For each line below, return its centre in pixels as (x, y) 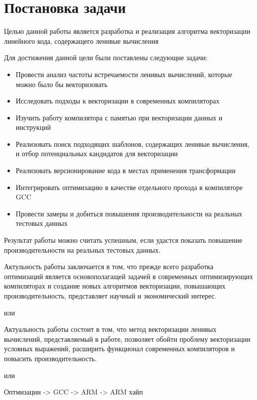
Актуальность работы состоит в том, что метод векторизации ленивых (110, 329)
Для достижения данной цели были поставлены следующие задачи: (106, 57)
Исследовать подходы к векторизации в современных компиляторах (118, 101)
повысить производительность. (50, 358)
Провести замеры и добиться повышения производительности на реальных (129, 213)
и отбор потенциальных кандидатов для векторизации (97, 153)
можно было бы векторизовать (62, 84)
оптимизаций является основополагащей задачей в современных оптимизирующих (129, 276)
